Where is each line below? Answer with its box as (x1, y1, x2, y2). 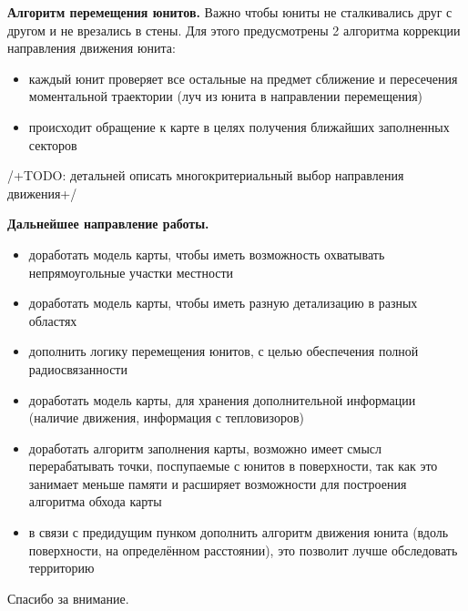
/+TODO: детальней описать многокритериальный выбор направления (7, 166, 404, 185)
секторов (28, 135, 77, 154)
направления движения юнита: (7, 38, 176, 57)
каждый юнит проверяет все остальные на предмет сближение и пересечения (28, 68, 458, 87)
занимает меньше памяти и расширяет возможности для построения (28, 474, 407, 493)
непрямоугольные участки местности (28, 262, 234, 281)
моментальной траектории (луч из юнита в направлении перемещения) (28, 87, 423, 106)
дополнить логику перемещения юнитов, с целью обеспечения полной (28, 341, 419, 361)
